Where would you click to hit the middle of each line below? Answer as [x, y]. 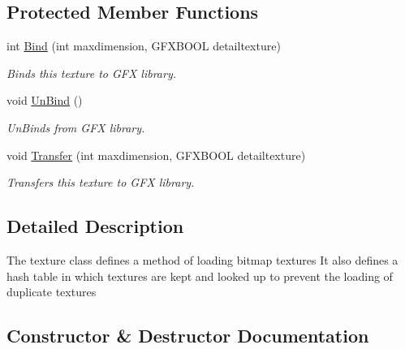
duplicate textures [52, 292]
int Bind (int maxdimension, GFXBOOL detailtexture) [144, 46]
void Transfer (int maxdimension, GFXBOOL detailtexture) [156, 155]
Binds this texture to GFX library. [92, 73]
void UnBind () [45, 100]
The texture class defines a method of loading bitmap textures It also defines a [202, 259]
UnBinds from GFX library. [76, 127]
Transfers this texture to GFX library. [101, 182]
